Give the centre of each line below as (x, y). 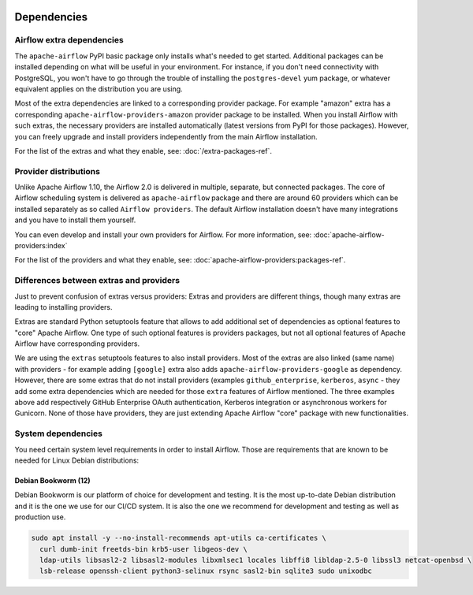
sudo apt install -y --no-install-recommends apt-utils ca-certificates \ (179, 538)
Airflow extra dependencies (69, 40)
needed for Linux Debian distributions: (77, 460)
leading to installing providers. (64, 307)
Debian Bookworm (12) (52, 480)
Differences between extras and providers (97, 281)
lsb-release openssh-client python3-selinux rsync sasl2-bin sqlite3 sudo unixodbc (206, 571)
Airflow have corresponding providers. (77, 344)
